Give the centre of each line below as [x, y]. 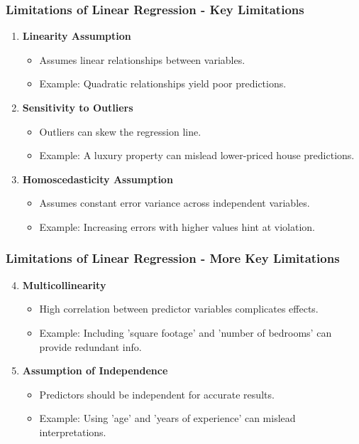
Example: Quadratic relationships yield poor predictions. [163, 83]
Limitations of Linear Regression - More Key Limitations [173, 258]
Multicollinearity [64, 285]
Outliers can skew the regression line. [120, 131]
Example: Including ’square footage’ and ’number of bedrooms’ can [186, 332]
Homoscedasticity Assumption [98, 179]
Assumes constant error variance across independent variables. [175, 203]
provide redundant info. [90, 346]
